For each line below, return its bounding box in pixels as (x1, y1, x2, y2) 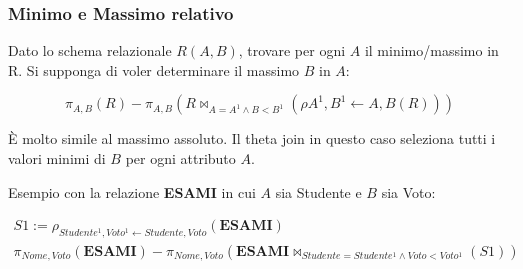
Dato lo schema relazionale (8, 40, 172, 61)
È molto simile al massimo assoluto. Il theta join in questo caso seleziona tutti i (8, 128, 496, 149)
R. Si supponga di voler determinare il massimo (8, 59, 300, 80)
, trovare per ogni (238, 40, 346, 61)
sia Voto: (381, 181, 436, 202)
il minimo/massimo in (364, 40, 499, 61)
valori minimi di (8, 148, 106, 168)
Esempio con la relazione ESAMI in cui (8, 181, 256, 202)
